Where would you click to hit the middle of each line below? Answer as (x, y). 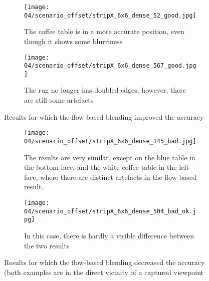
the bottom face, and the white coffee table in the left (107, 167)
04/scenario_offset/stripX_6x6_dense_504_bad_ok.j (110, 211)
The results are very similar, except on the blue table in (110, 157)
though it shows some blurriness (73, 41)
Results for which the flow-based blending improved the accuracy (104, 116)
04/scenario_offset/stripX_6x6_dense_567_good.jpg (110, 66)
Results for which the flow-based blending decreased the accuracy (104, 262)
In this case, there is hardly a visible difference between (109, 235)
